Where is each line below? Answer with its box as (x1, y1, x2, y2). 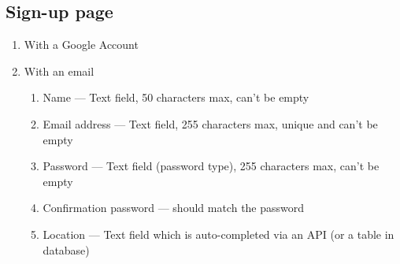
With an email (24, 62, 94, 79)
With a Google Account (24, 36, 139, 53)
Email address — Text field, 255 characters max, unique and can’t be (43, 115, 378, 132)
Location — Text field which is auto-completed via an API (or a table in (43, 225, 394, 242)
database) (43, 241, 90, 258)
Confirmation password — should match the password (43, 199, 305, 216)
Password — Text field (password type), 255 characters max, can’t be (43, 158, 380, 174)
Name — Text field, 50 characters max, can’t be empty (43, 89, 309, 106)
